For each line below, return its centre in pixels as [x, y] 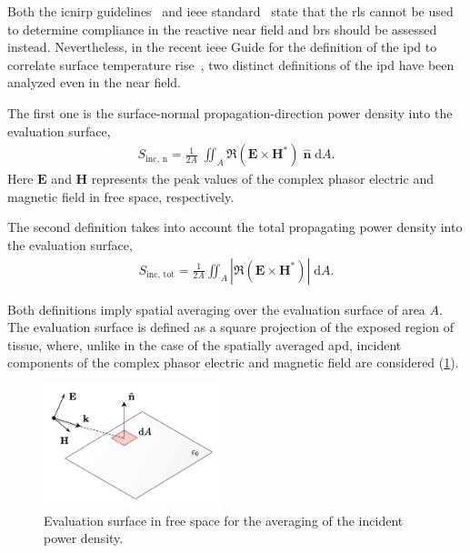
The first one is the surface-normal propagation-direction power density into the [230, 112]
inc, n [157, 159]
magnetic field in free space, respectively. [121, 196]
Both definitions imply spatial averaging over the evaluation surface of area [216, 309]
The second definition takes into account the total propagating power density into [235, 227]
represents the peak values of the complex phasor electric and [262, 179]
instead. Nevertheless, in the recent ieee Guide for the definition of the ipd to [222, 47]
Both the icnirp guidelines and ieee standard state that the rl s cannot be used [230, 11]
